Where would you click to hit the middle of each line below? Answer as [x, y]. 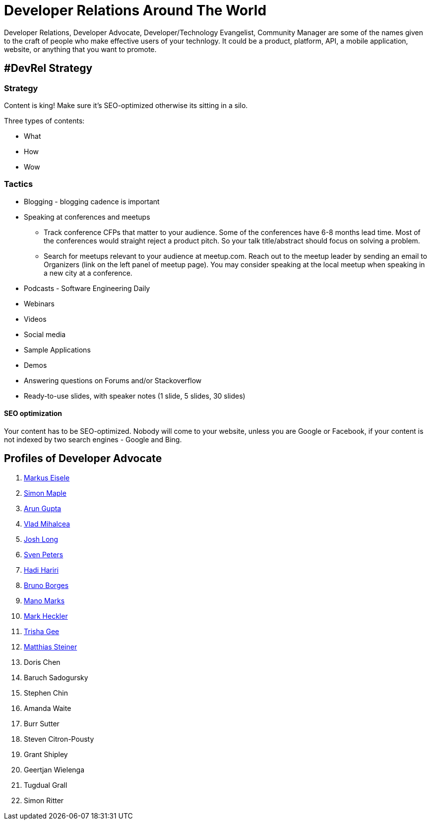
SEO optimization [33, 413]
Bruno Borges [46, 585]
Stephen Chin [46, 693]
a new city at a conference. [88, 273]
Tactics [19, 184]
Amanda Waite [48, 708]
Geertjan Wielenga [54, 769]
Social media [45, 334]
